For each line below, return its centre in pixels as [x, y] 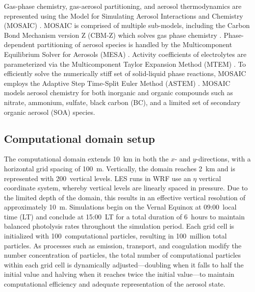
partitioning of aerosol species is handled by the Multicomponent [135, 44]
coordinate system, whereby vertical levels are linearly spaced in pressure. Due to [126, 188]
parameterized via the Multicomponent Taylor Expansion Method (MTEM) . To [125, 64]
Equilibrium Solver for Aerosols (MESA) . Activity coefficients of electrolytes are [125, 54]
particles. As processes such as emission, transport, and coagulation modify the [123, 245]
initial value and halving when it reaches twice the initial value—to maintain [119, 274]
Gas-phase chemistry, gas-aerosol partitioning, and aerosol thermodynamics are [123, 6]
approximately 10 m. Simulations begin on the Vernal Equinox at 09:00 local [120, 207]
